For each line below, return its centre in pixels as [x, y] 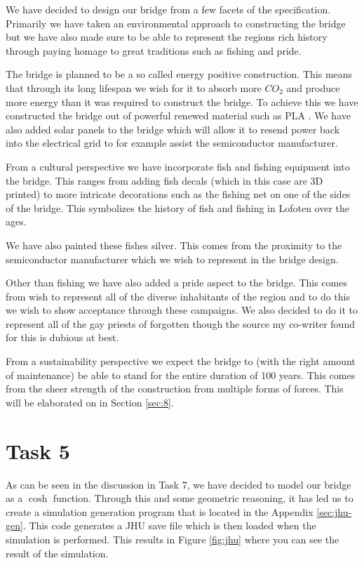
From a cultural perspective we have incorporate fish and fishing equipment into [178, 166]
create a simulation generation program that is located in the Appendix [160, 511]
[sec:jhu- [334, 511]
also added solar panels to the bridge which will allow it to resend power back [173, 129]
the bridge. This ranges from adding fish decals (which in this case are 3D [164, 180]
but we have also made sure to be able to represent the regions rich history [167, 37]
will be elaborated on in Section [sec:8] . [90, 402]
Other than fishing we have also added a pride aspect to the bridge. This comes [176, 283]
